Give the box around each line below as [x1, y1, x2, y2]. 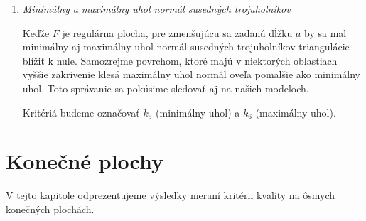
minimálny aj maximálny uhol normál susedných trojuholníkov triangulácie [22, 39, 350, 54]
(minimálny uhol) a [156, 104, 240, 119]
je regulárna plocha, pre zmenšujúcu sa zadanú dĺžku [62, 25, 293, 40]
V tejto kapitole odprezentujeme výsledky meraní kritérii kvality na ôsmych [6, 188, 335, 203]
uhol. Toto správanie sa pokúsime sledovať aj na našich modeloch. [22, 80, 309, 95]
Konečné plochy [6, 146, 163, 176]
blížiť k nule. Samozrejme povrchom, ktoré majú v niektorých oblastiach [22, 53, 338, 68]
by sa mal [304, 25, 347, 40]
